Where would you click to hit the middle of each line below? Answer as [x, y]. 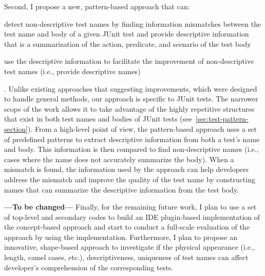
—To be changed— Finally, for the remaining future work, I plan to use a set [130, 207]
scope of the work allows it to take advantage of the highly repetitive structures [129, 108]
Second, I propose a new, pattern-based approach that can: [97, 6]
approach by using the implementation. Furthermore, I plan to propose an [121, 237]
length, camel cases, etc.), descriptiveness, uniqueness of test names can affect [126, 257]
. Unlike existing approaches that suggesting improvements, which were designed [131, 88]
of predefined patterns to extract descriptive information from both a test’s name [132, 139]
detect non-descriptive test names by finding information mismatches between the [133, 23]
